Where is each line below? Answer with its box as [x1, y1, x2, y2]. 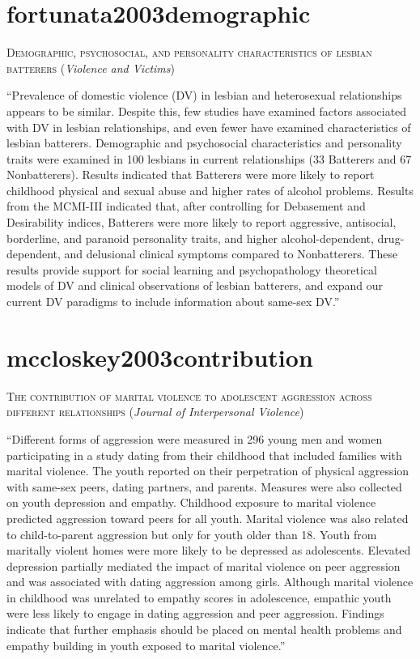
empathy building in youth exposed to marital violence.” [6, 636, 286, 653]
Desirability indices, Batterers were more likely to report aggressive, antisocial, [6, 214, 397, 231]
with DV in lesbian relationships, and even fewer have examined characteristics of [6, 118, 411, 135]
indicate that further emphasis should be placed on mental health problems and [6, 621, 402, 638]
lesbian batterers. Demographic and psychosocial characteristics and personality [6, 134, 402, 151]
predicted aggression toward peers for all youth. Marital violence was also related [6, 509, 409, 526]
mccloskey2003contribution [6, 340, 313, 373]
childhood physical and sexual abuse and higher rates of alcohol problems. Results [6, 181, 414, 198]
